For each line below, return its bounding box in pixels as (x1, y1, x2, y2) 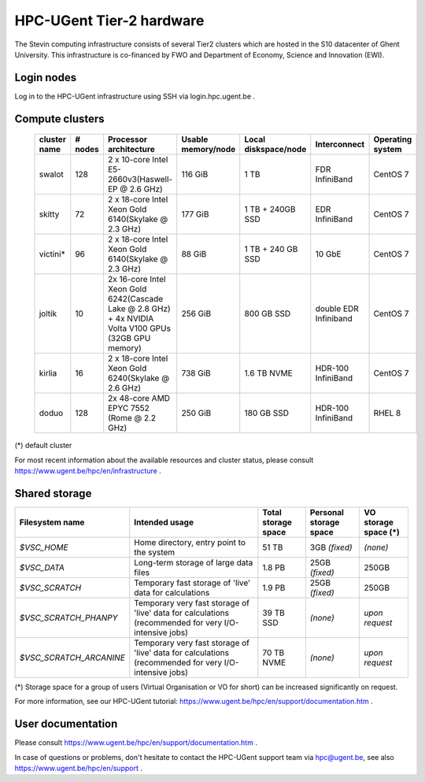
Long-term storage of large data (134, 557, 253, 568)
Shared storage (14, 487, 92, 500)
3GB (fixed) (309, 542, 353, 553)
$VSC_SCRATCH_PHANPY (19, 612, 118, 623)
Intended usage (134, 517, 194, 528)
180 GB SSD (244, 408, 289, 419)
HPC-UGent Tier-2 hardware (14, 12, 205, 29)
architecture (107, 144, 155, 155)
